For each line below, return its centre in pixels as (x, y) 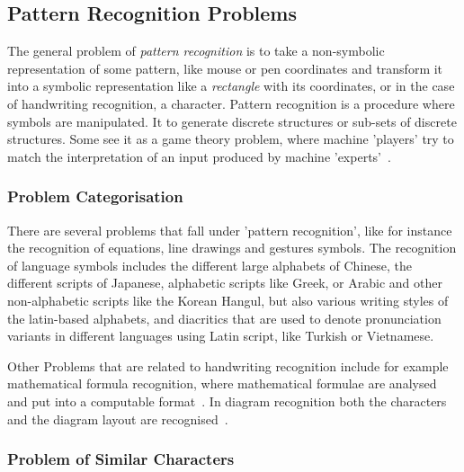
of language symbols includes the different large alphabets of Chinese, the (210, 265)
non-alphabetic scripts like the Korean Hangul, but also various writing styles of (228, 300)
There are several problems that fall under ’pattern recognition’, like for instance (230, 230)
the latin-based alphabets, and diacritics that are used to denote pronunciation (224, 318)
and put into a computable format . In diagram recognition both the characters (227, 401)
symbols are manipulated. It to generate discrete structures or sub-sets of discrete (232, 121)
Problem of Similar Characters (121, 459)
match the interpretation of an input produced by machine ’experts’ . (199, 156)
